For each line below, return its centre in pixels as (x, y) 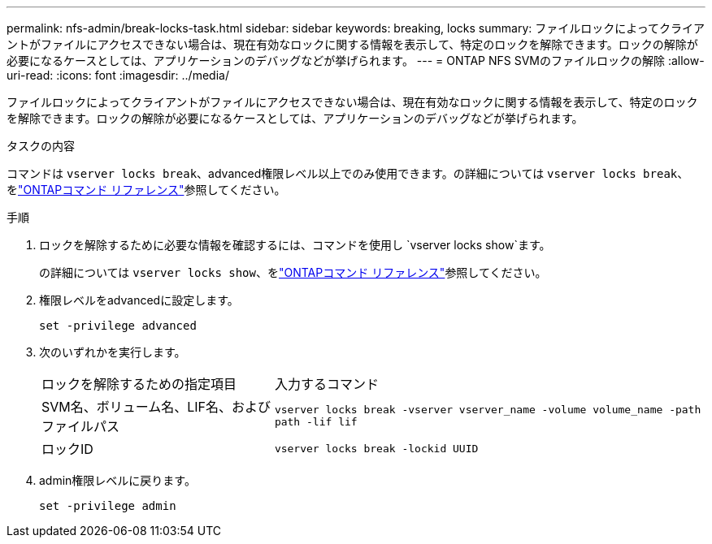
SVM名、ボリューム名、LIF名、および (156, 407)
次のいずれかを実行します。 (113, 352)
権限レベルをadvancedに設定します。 (139, 300)
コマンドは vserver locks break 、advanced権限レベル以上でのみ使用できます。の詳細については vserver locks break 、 (348, 173)
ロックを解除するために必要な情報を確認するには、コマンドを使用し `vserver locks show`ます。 (295, 245)
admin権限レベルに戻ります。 (117, 480)
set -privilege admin (108, 506)
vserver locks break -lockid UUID (376, 448)
